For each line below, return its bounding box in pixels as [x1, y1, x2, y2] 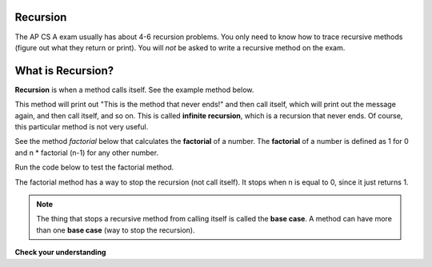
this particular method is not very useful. [14, 122, 149, 131]
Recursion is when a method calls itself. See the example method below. [14, 85, 254, 94]
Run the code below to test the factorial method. [14, 162, 174, 172]
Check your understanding [14, 248, 106, 257]
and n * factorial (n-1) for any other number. [14, 148, 159, 157]
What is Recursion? [14, 64, 114, 78]
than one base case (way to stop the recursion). [36, 225, 195, 235]
